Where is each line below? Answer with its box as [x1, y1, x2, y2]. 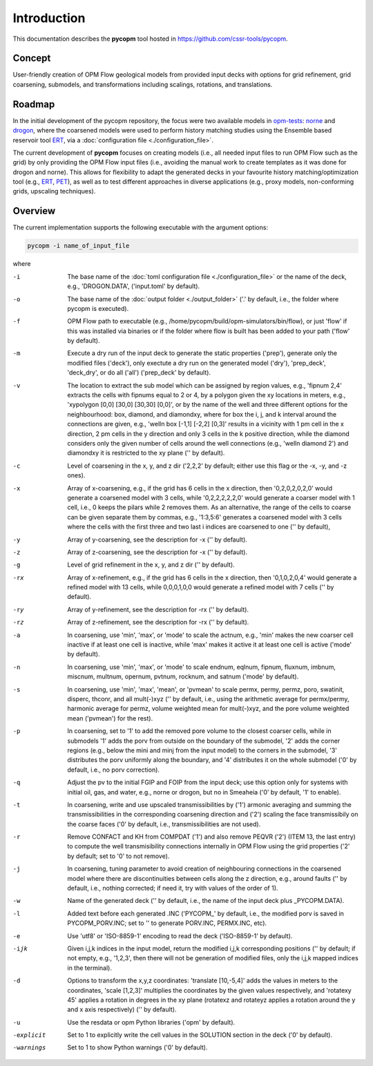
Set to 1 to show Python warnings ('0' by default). [67, 1043, 208, 1051]
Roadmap [12, 98, 55, 110]
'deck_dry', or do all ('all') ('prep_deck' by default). [67, 368, 211, 377]
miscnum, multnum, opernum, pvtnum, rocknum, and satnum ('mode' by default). [67, 672, 299, 680]
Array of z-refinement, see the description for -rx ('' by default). [67, 618, 249, 627]
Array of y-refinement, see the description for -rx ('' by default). [67, 605, 249, 613]
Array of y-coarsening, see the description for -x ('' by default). [67, 535, 248, 544]
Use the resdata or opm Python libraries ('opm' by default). [67, 1018, 236, 1026]
